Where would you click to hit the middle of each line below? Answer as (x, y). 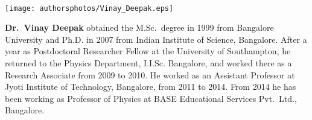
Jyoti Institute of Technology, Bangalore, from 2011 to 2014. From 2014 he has (151, 87)
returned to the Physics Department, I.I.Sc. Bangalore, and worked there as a (148, 63)
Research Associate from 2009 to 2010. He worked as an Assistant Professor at (150, 74)
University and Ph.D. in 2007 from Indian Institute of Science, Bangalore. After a (156, 39)
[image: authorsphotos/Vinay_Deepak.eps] (89, 8)
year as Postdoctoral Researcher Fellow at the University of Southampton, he (148, 51)
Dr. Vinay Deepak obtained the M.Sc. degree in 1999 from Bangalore (139, 27)
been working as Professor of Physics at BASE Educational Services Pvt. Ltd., (151, 98)
